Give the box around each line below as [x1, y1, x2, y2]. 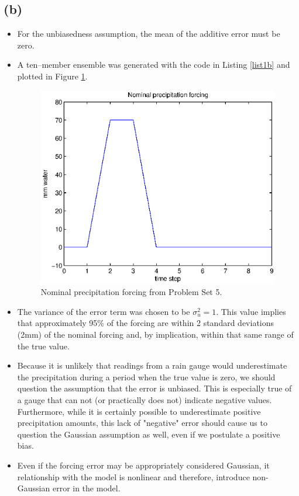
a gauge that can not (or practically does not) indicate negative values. [17, 394, 272, 405]
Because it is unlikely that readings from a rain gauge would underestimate [17, 359, 287, 372]
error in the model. [52, 482, 121, 494]
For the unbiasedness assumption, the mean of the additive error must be [17, 27, 280, 40]
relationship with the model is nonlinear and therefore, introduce [17, 470, 250, 483]
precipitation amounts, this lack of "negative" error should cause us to [17, 417, 267, 429]
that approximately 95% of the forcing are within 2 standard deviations [17, 317, 274, 329]
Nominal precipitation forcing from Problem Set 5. [40, 286, 222, 298]
